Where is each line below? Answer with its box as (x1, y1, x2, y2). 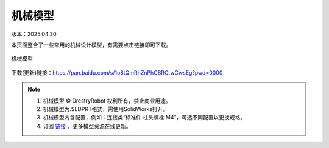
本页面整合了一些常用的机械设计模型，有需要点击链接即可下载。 (11, 41, 172, 49)
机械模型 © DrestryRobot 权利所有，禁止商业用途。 (43, 97, 172, 104)
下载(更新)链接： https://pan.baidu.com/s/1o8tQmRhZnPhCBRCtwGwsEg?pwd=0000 (11, 69, 223, 76)
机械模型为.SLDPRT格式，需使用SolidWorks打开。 (43, 105, 169, 112)
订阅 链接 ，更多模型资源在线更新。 (43, 122, 132, 130)
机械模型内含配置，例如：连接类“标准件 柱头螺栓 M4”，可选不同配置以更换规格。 (43, 114, 246, 121)
